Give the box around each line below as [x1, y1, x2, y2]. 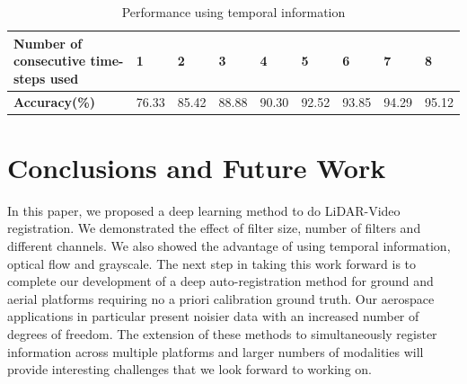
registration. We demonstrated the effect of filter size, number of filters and [7, 219, 421, 237]
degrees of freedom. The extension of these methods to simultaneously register [7, 325, 437, 343]
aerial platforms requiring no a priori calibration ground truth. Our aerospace [7, 289, 435, 308]
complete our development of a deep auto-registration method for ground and [7, 272, 434, 290]
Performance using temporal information [121, 3, 346, 21]
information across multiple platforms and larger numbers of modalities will [7, 342, 424, 361]
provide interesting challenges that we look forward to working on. [7, 360, 372, 379]
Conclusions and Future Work [7, 148, 386, 185]
